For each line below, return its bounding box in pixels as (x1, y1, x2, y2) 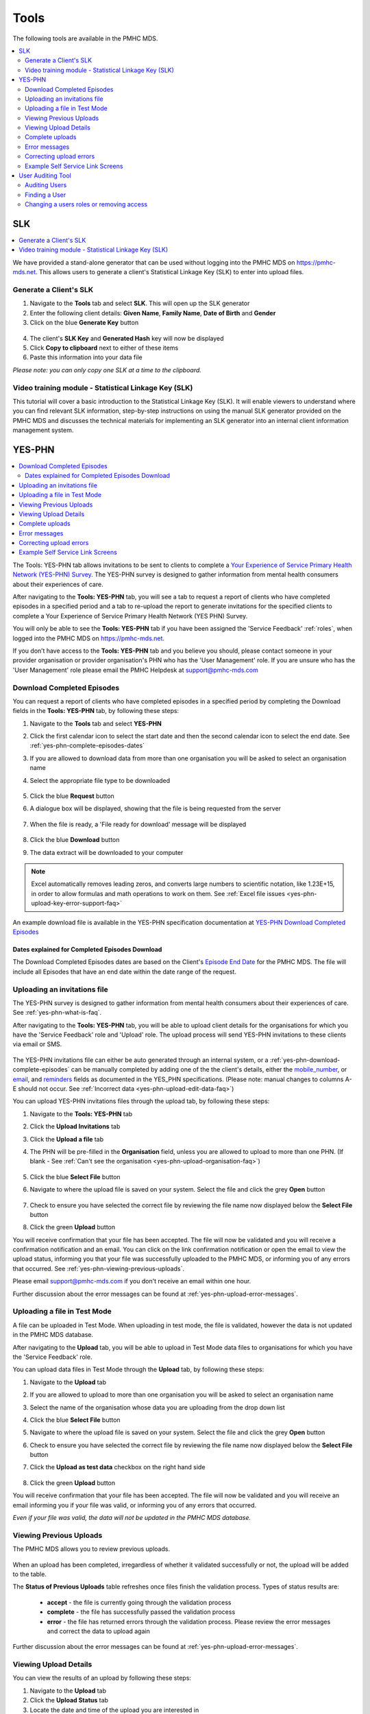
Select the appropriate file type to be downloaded (29, 776, 171, 784)
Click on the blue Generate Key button (29, 319, 139, 327)
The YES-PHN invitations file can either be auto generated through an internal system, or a (12, 1056, 269, 1064)
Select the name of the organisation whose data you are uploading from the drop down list (29, 1403, 286, 1412)
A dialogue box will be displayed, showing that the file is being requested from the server (29, 804, 281, 812)
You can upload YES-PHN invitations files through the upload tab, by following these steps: (12, 1097, 270, 1105)
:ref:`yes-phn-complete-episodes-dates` (29, 741, 145, 750)
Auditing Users (25, 181, 67, 189)
